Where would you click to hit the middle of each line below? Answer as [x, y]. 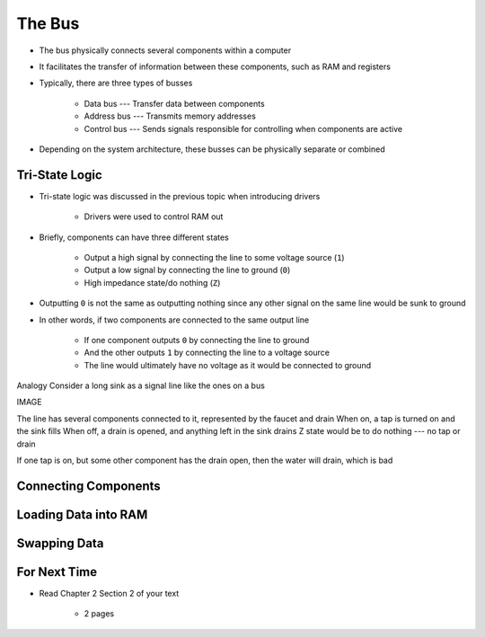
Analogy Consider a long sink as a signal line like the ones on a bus [141, 385]
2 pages [99, 614]
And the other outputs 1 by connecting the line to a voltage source [207, 353]
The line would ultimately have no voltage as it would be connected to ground [228, 365]
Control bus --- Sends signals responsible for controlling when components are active [243, 128]
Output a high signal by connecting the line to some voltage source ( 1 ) [214, 257]
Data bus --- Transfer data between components [174, 103]
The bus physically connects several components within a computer [165, 50]
